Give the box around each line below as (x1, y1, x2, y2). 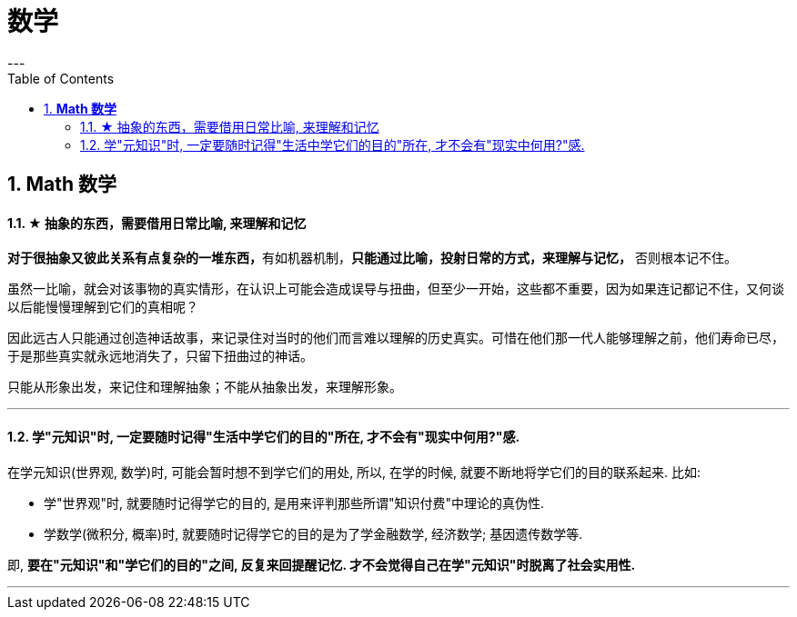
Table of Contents (7, 70, 115, 86)
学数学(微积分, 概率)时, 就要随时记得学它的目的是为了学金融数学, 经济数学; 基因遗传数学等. (44, 525, 583, 542)
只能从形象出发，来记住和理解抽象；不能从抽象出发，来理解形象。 (7, 379, 402, 395)
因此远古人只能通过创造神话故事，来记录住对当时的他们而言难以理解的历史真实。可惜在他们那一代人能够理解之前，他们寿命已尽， (7, 330, 784, 346)
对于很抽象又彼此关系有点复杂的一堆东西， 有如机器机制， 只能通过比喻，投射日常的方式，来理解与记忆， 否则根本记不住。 (7, 250, 737, 266)
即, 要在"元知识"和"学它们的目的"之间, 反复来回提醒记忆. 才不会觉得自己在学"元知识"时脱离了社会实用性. (7, 556, 636, 572)
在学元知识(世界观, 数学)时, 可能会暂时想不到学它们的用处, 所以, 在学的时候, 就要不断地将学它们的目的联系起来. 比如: (7, 463, 701, 480)
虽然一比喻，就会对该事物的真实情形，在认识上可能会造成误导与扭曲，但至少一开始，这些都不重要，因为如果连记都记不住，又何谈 (7, 281, 784, 297)
